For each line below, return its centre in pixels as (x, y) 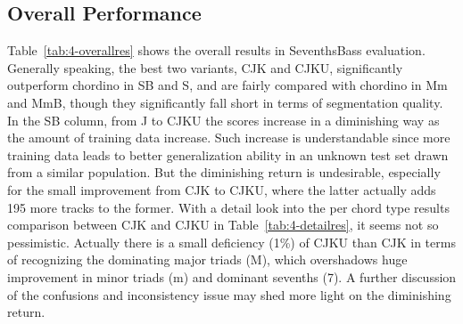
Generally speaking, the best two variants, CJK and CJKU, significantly (205, 67)
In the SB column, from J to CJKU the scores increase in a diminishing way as (223, 120)
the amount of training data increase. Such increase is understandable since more (229, 138)
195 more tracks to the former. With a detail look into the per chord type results (228, 207)
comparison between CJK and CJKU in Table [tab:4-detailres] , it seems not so (223, 225)
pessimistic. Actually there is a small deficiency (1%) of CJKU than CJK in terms (231, 242)
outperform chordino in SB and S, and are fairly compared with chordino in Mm (227, 85)
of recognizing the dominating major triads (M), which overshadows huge (207, 259)
